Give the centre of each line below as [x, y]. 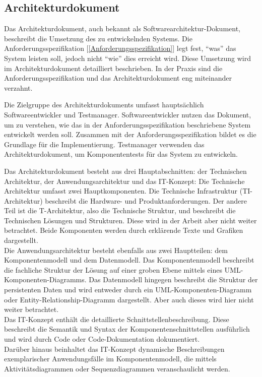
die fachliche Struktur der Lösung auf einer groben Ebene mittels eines [113, 269]
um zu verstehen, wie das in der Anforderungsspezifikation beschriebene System [127, 124]
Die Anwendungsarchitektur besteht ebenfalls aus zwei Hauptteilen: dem [116, 250]
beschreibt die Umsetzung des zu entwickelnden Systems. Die [98, 38]
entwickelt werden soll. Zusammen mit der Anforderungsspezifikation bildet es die [130, 134]
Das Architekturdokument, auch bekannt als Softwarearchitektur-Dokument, [122, 28]
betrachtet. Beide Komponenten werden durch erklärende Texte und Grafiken [124, 230]
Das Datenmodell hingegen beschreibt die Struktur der [173, 279]
